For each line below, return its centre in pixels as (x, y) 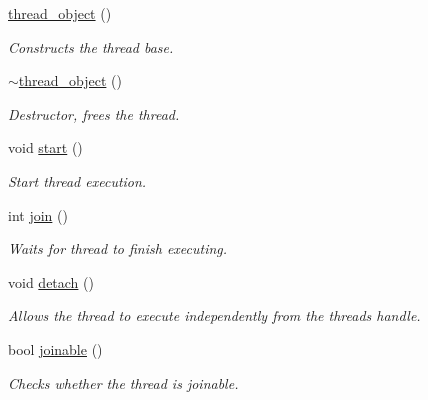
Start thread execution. (77, 180)
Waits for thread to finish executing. (118, 248)
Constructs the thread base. (91, 46)
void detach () (51, 281)
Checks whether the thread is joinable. (123, 382)
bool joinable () (55, 348)
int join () (38, 214)
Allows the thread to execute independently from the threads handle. (214, 315)
